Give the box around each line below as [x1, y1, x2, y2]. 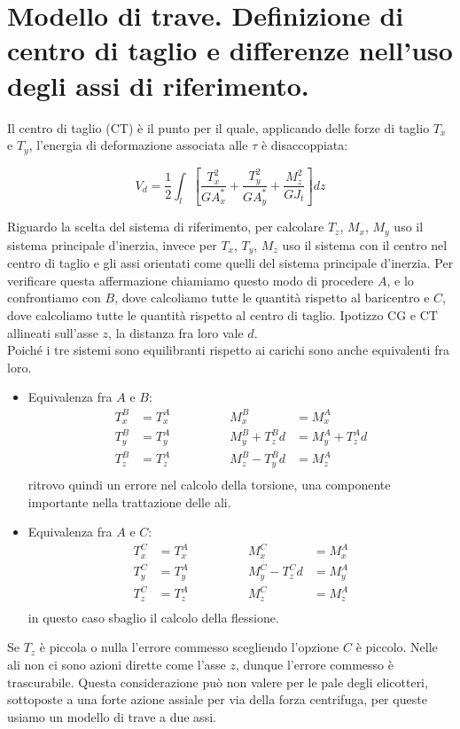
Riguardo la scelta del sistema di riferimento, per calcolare [7, 217, 324, 236]
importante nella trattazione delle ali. [27, 492, 231, 511]
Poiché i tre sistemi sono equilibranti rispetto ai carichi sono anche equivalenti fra [7, 341, 449, 359]
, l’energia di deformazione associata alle [28, 136, 248, 154]
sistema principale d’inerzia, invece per [7, 235, 217, 254]
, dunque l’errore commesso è [235, 655, 394, 673]
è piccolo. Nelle [355, 638, 438, 656]
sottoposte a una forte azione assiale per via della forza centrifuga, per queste [7, 690, 427, 709]
